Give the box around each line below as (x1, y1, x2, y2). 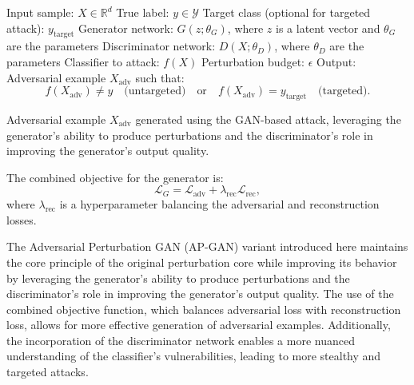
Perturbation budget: (201, 53, 305, 69)
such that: (135, 69, 185, 85)
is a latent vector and (276, 19, 380, 36)
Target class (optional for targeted (202, 4, 371, 20)
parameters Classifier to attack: (6, 53, 160, 69)
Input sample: (6, 4, 74, 20)
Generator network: (78, 19, 173, 36)
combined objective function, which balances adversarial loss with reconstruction (6, 300, 401, 317)
